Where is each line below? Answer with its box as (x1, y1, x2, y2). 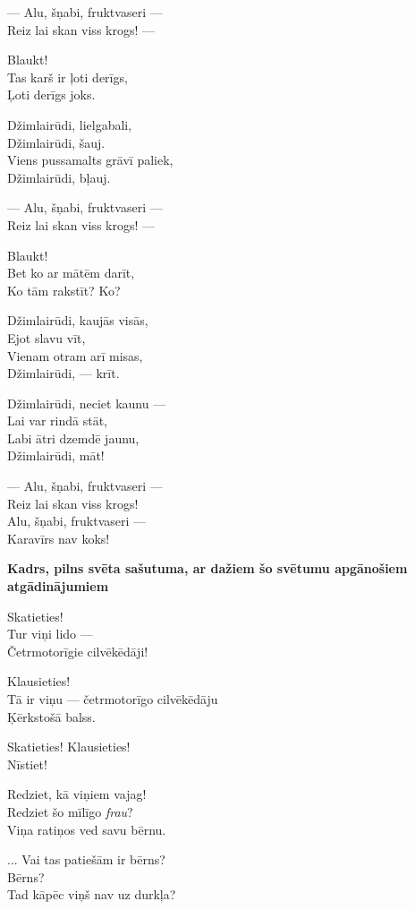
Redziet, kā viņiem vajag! (7, 785, 147, 803)
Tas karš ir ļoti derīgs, (7, 67, 128, 86)
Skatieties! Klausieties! (7, 737, 131, 756)
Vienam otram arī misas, (7, 346, 143, 365)
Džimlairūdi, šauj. (7, 133, 106, 151)
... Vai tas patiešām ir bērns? (7, 850, 165, 869)
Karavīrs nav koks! (7, 528, 110, 547)
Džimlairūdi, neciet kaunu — (7, 393, 166, 412)
